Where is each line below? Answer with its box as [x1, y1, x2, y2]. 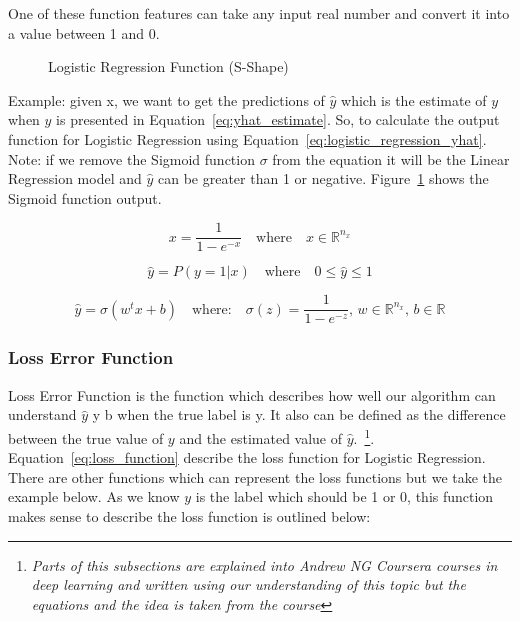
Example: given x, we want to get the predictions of [8, 89, 325, 110]
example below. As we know [8, 486, 180, 507]
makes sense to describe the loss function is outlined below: [8, 505, 371, 526]
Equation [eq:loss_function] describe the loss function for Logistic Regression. [8, 447, 486, 468]
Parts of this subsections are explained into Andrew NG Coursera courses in [31, 554, 498, 575]
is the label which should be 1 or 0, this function [195, 486, 494, 507]
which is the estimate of [341, 89, 487, 110]
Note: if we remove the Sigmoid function [8, 148, 255, 169]
